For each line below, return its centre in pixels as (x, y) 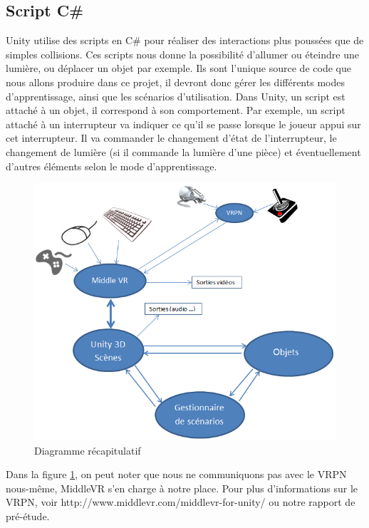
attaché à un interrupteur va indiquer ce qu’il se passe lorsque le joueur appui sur (183, 124)
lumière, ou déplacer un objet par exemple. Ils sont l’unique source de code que (178, 68)
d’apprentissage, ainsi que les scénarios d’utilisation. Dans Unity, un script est (176, 96)
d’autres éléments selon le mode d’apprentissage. (111, 166)
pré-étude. (28, 516)
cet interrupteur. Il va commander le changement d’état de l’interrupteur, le (171, 138)
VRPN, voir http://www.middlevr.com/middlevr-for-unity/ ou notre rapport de (181, 502)
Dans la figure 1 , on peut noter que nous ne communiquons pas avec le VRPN (176, 474)
